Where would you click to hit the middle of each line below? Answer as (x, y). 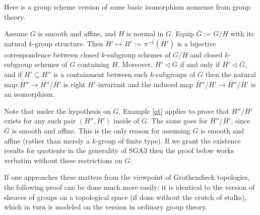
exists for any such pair (40, 121)
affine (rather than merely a (47, 140)
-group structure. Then (68, 43)
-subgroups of (174, 74)
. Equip (182, 33)
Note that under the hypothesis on (57, 111)
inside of (126, 121)
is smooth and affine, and (77, 33)
